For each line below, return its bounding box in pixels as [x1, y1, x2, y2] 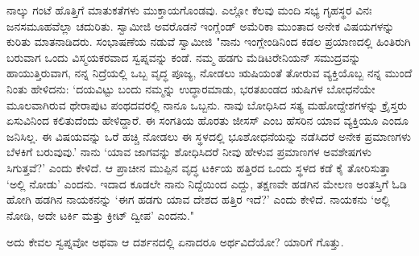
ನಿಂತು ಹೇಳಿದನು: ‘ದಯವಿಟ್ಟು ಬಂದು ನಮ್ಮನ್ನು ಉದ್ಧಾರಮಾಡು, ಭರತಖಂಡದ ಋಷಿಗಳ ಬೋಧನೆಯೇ [6, 80, 375, 97]
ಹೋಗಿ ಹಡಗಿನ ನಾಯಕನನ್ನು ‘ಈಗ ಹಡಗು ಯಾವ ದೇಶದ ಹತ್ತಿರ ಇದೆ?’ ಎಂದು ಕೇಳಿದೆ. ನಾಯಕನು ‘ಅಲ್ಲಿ [6, 191, 390, 208]
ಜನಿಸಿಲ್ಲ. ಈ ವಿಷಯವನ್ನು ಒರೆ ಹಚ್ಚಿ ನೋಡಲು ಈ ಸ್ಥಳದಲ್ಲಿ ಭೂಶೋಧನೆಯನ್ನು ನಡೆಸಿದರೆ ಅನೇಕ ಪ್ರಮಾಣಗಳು [6, 127, 411, 144]
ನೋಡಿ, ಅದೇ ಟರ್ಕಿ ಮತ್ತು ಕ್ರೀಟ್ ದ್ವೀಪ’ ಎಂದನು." [6, 206, 195, 223]
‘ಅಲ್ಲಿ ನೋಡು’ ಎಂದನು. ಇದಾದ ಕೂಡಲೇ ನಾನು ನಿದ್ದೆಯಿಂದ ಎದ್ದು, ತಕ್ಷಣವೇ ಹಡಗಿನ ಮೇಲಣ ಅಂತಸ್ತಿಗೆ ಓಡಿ [6, 175, 407, 192]
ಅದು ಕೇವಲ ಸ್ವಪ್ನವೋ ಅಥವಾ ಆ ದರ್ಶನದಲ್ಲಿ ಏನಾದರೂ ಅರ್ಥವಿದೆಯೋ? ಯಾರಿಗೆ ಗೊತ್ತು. [6, 233, 344, 250]
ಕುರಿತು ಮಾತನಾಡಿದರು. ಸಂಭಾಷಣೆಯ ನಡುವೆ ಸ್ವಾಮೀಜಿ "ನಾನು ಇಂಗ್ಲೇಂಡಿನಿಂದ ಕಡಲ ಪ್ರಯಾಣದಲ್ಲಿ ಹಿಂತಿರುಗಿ [6, 33, 411, 50]
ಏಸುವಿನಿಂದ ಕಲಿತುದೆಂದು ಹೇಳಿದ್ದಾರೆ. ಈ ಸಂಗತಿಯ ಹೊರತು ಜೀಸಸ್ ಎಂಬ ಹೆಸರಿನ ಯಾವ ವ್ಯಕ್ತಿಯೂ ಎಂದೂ [6, 112, 409, 129]
